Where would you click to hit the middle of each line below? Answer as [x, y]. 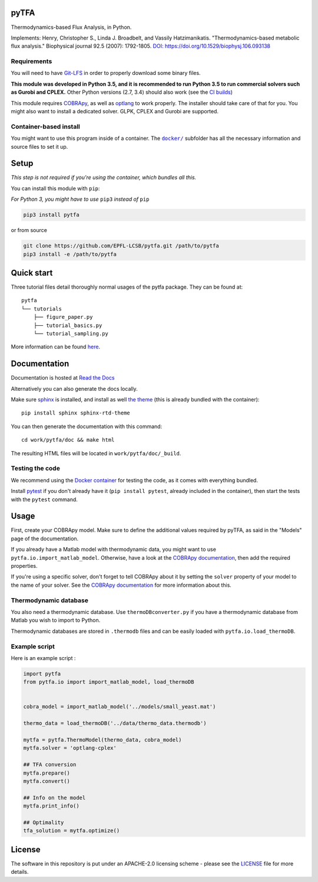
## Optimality [44, 822]
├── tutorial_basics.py [68, 325]
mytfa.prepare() [47, 773]
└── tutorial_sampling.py [71, 334]
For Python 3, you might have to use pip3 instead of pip [80, 199]
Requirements [32, 61]
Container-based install [46, 126]
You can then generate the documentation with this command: [87, 426]
